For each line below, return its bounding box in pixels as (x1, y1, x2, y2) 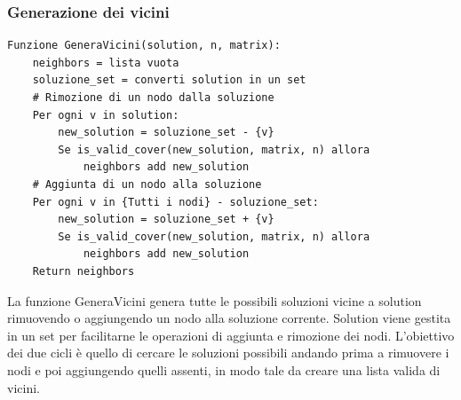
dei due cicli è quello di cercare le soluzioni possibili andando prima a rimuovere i (7, 343, 449, 362)
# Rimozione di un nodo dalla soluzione (32, 91, 274, 104)
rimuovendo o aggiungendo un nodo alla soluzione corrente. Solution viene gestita (7, 309, 451, 327)
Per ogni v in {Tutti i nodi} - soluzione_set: (32, 195, 319, 208)
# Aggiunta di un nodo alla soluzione (32, 177, 262, 191)
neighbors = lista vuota (32, 56, 179, 69)
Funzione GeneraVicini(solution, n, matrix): (7, 39, 281, 52)
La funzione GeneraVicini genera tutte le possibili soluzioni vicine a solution (7, 291, 422, 310)
